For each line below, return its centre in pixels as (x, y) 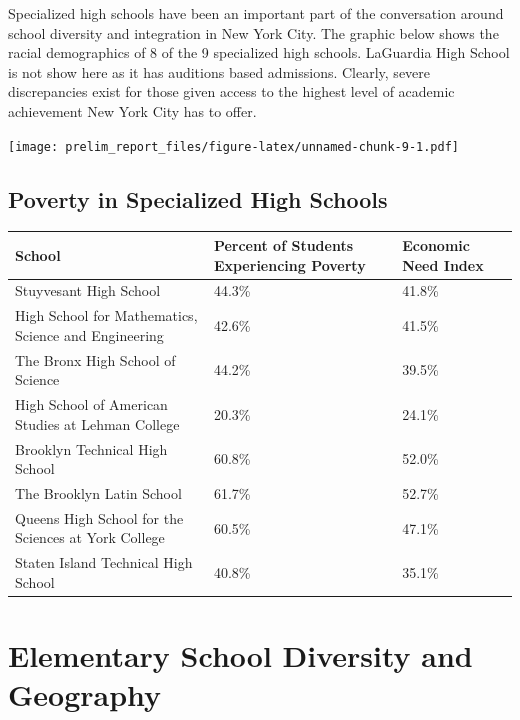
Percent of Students (283, 244)
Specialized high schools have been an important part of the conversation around (256, 13)
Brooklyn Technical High (91, 448)
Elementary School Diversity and (240, 655)
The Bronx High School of (95, 359)
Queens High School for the (99, 517)
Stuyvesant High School (88, 290)
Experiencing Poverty (289, 264)
